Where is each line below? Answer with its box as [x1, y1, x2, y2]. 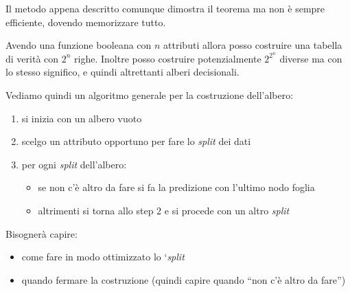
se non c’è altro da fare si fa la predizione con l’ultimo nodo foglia [38, 180, 315, 194]
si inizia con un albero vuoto [21, 111, 142, 125]
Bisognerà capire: [5, 226, 78, 240]
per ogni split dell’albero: [21, 157, 127, 171]
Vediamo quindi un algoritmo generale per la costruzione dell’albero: [5, 88, 294, 102]
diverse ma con [279, 51, 342, 65]
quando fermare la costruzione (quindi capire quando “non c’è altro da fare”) [21, 272, 346, 287]
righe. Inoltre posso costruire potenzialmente [74, 51, 261, 65]
